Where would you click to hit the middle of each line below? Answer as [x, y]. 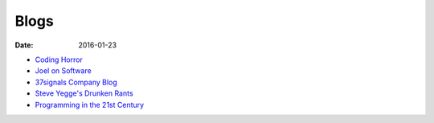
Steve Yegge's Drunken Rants [84, 93]
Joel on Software [63, 71]
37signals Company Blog [76, 82]
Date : [24, 45]
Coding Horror [59, 59]
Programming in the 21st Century [90, 105]
